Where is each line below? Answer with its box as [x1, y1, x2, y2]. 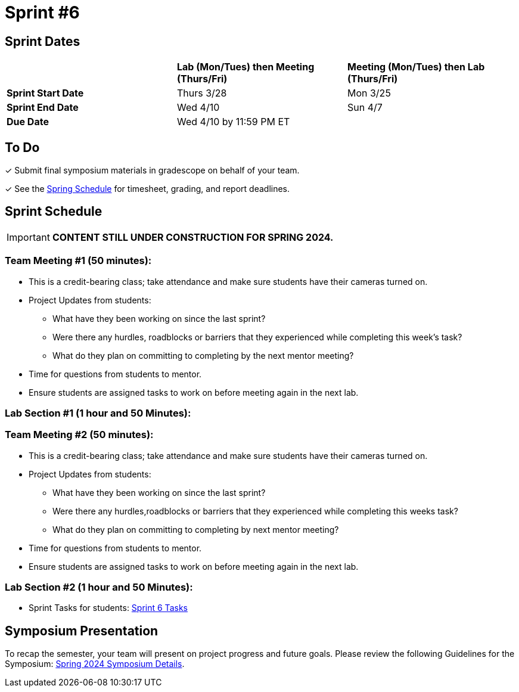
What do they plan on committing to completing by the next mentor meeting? [52, 350, 354, 361]
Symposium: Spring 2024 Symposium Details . [5, 659, 185, 669]
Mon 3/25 [347, 87, 391, 100]
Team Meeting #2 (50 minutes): [5, 429, 154, 441]
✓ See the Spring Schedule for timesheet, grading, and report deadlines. [5, 184, 290, 194]
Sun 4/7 [347, 101, 383, 114]
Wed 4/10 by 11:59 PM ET [176, 116, 290, 128]
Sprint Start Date [7, 87, 84, 100]
